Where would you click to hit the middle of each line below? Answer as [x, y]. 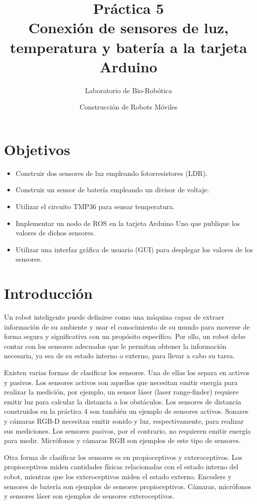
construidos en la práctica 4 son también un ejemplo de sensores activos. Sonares [126, 411]
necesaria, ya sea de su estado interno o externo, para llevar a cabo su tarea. [120, 356]
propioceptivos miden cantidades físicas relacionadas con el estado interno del [121, 467]
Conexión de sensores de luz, [128, 28]
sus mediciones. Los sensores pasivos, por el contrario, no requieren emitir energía [128, 430]
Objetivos [37, 149]
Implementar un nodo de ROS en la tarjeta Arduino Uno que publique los [128, 223]
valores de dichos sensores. [55, 233]
